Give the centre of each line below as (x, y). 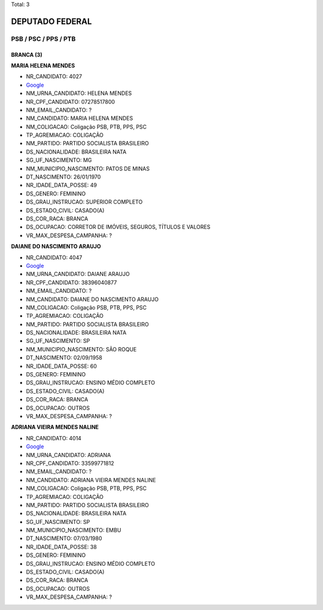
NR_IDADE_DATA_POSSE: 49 (62, 185)
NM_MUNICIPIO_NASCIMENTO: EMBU (74, 530)
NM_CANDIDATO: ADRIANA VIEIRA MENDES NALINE (91, 480)
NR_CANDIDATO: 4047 (54, 258)
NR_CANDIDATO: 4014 (54, 438)
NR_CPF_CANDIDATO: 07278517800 (71, 102)
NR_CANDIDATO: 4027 (54, 76)
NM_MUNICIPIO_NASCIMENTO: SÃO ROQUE (81, 349)
